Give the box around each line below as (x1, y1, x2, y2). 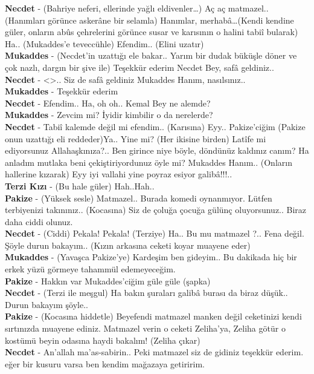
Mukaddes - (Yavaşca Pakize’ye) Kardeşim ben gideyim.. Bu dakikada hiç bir (5, 251, 297, 263)
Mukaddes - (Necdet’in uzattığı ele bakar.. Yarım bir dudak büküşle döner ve (5, 49, 297, 62)
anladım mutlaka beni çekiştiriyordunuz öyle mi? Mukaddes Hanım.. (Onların (5, 156, 292, 168)
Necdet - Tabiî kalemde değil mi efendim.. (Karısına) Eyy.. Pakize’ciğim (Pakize (5, 120, 306, 133)
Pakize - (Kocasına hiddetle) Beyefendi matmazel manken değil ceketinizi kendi (5, 310, 302, 323)
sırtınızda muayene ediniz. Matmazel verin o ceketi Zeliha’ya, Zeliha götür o (5, 322, 286, 335)
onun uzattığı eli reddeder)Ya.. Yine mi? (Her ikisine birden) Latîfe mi (5, 132, 266, 145)
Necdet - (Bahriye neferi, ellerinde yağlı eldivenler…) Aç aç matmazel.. (5, 2, 269, 14)
